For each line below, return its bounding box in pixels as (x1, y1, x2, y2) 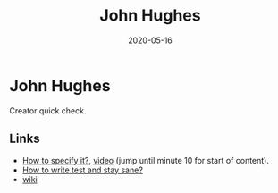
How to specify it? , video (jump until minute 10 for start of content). (21, 155, 270, 165)
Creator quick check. (9, 105, 87, 116)
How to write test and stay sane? (21, 164, 143, 175)
